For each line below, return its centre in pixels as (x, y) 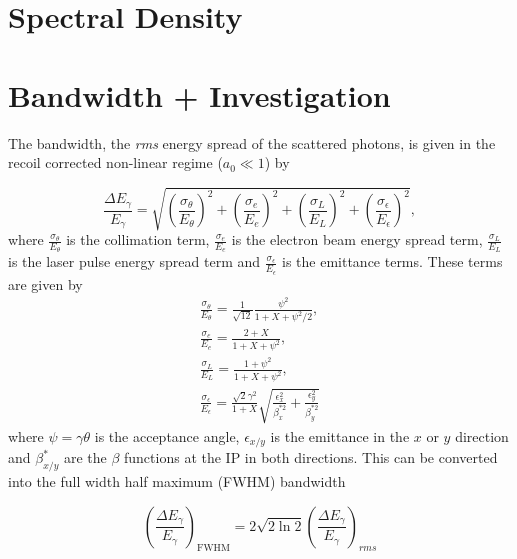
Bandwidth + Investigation (199, 94)
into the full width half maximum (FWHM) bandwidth (177, 480)
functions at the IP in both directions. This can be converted (311, 457)
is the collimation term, (138, 239)
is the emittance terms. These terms (392, 261)
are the (85, 457)
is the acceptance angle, (167, 435)
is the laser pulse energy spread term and (134, 261)
